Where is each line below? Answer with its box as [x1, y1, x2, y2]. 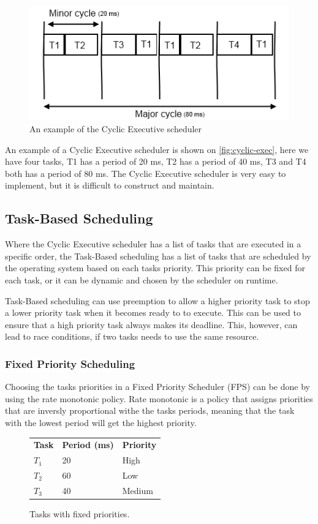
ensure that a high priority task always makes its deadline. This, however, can [5, 318, 298, 331]
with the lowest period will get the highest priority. [5, 416, 197, 429]
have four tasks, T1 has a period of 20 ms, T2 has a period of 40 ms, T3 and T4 [5, 155, 306, 168]
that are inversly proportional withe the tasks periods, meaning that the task [5, 404, 295, 417]
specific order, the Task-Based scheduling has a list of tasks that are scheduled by [5, 249, 311, 262]
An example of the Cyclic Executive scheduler [29, 122, 202, 135]
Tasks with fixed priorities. [29, 507, 130, 520]
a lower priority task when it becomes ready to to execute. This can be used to [5, 306, 301, 319]
